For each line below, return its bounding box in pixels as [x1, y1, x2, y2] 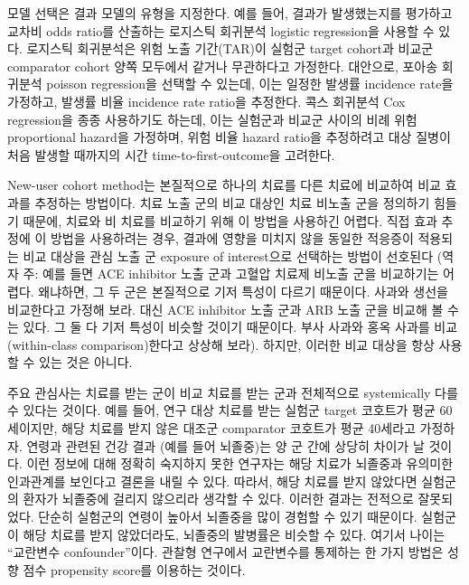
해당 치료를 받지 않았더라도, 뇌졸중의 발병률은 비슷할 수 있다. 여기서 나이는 [23, 524, 446, 543]
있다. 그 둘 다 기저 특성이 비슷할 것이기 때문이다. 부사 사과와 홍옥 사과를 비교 [23, 317, 458, 336]
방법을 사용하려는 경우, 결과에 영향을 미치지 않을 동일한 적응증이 [50, 229, 414, 248]
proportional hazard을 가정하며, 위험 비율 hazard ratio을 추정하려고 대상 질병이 [7, 127, 451, 146]
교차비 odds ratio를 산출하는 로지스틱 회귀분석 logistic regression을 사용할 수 [7, 21, 435, 40]
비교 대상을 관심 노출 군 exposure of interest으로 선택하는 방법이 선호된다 [23, 246, 434, 265]
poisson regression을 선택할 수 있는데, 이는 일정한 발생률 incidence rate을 [46, 74, 454, 93]
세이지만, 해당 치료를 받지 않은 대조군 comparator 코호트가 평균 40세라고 [7, 419, 416, 438]
